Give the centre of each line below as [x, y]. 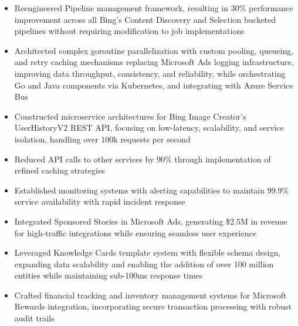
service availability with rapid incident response [100, 201]
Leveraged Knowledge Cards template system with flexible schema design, [148, 252]
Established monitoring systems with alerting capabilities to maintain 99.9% [152, 190]
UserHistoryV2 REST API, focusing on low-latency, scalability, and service [149, 128]
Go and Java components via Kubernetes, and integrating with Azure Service [154, 85]
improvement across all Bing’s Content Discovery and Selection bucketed [145, 19]
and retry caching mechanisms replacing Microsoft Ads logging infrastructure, [154, 62]
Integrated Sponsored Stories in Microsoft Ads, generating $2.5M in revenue [151, 221]
